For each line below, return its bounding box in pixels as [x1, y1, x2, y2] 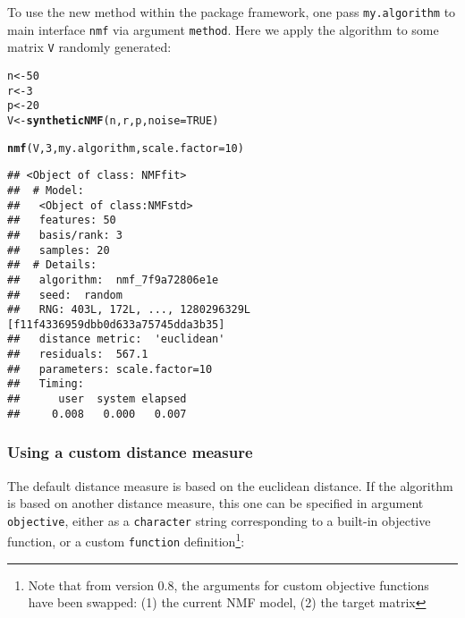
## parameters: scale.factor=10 [7, 362, 213, 376]
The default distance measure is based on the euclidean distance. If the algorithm [7, 476, 453, 495]
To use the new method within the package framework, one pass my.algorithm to [7, 3, 456, 21]
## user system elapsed [7, 393, 187, 406]
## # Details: [7, 258, 97, 272]
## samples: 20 [7, 243, 110, 257]
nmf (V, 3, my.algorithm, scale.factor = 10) [7, 141, 244, 155]
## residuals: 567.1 [7, 348, 148, 361]
